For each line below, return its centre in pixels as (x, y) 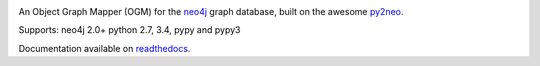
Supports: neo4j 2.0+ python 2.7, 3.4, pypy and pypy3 (129, 30)
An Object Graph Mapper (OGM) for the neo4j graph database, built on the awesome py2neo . (211, 11)
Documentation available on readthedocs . (104, 48)
